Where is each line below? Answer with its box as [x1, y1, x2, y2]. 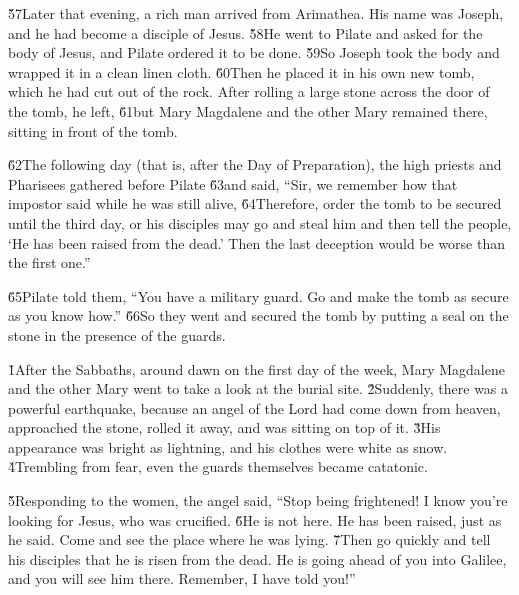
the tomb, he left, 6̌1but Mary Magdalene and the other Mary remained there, [8, 100, 488, 121]
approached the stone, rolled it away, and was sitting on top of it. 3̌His [8, 417, 441, 438]
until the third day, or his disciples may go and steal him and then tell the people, [8, 212, 512, 233]
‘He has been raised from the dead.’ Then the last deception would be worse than [8, 232, 506, 253]
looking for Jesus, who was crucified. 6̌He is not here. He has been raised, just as [8, 509, 502, 530]
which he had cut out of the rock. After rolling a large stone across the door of [8, 81, 490, 102]
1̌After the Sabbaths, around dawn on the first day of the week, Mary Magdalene [8, 358, 505, 379]
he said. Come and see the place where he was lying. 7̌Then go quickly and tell [8, 529, 491, 550]
